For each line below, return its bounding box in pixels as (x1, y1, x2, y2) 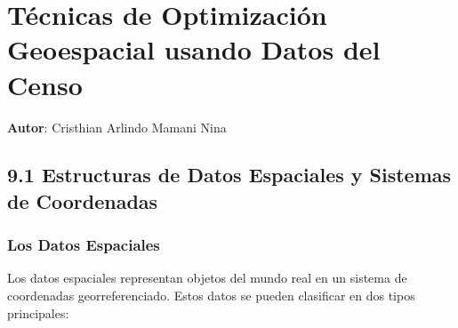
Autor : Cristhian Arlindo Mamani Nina (7, 117, 227, 136)
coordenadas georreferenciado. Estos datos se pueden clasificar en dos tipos (7, 286, 415, 305)
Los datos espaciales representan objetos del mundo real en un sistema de (7, 268, 407, 287)
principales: (7, 303, 69, 322)
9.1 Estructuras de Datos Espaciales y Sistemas (7, 161, 452, 188)
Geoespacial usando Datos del (7, 31, 381, 68)
